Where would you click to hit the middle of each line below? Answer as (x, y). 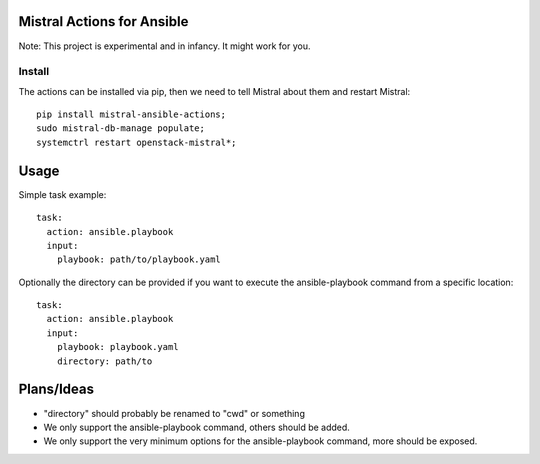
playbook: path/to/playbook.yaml (139, 259)
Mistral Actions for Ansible (103, 21)
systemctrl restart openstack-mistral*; (136, 142)
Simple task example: (62, 194)
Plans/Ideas (56, 389)
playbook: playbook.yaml (117, 347)
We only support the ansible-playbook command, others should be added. (196, 427)
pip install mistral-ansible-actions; (131, 114)
